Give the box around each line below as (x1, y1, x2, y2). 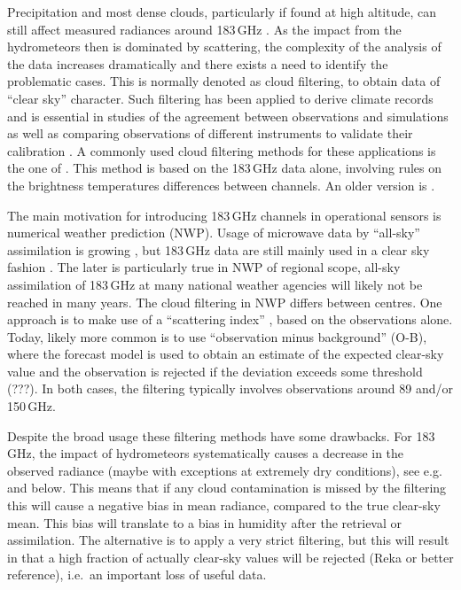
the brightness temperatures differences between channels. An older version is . (7, 175, 435, 194)
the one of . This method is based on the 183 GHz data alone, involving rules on (7, 159, 442, 177)
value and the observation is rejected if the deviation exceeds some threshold (7, 361, 423, 380)
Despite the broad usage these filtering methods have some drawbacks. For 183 (7, 426, 435, 445)
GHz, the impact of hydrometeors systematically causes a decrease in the (7, 444, 404, 462)
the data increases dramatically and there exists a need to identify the (7, 54, 388, 73)
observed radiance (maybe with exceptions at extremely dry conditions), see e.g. (7, 461, 442, 479)
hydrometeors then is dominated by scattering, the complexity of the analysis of (7, 37, 441, 56)
